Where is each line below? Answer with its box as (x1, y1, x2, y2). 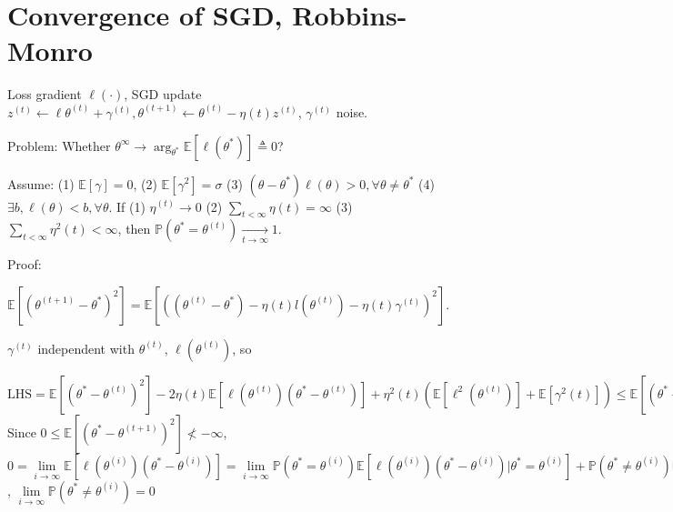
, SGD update (124, 85, 202, 104)
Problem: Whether (7, 136, 111, 155)
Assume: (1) (7, 174, 75, 193)
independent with (37, 338, 135, 357)
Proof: (7, 255, 42, 274)
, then (117, 219, 151, 238)
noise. (336, 102, 368, 121)
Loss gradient (7, 85, 82, 104)
